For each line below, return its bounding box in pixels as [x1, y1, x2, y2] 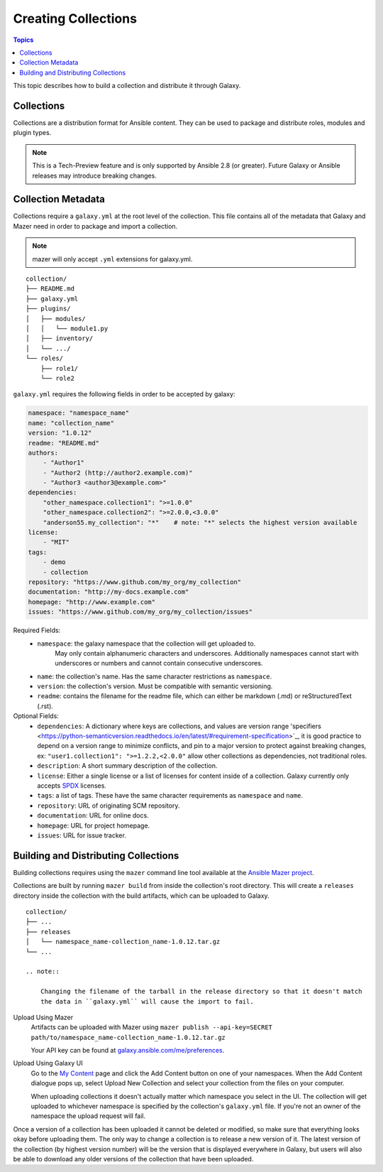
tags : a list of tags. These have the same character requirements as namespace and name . [37, 791, 303, 800]
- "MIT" [43, 538, 70, 546]
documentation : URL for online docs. [37, 811, 149, 820]
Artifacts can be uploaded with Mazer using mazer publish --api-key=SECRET [30, 1023, 273, 1031]
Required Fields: [13, 626, 61, 635]
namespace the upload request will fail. [30, 1112, 146, 1120]
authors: [28, 448, 59, 457]
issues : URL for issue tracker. [37, 831, 127, 840]
